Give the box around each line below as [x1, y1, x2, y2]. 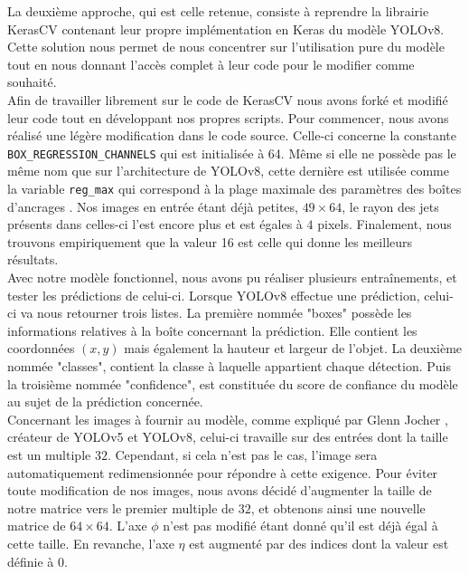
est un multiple [7, 445, 91, 464]
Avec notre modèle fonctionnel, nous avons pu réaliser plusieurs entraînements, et [7, 268, 457, 287]
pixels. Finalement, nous [317, 215, 452, 234]
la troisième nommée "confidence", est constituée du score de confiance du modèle [7, 374, 458, 393]
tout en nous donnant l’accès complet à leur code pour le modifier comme [7, 54, 415, 73]
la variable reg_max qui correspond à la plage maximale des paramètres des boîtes [7, 179, 462, 197]
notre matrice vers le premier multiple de [7, 498, 235, 517]
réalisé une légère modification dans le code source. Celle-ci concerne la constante [7, 126, 456, 145]
